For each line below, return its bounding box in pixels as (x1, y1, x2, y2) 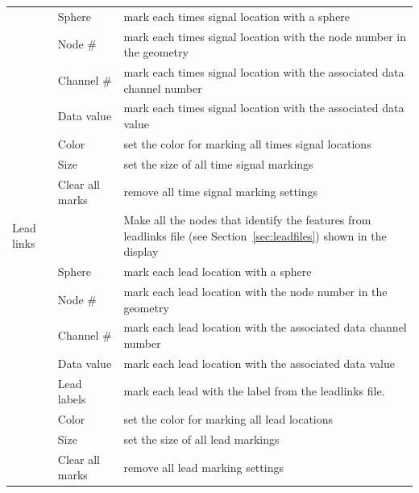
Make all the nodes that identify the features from (123, 211, 371, 228)
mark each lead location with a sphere (123, 263, 312, 280)
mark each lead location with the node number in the (123, 282, 388, 299)
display (123, 243, 159, 260)
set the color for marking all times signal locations (123, 135, 371, 152)
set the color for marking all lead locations (123, 411, 334, 428)
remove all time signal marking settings (123, 183, 318, 200)
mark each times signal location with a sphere (123, 7, 351, 24)
